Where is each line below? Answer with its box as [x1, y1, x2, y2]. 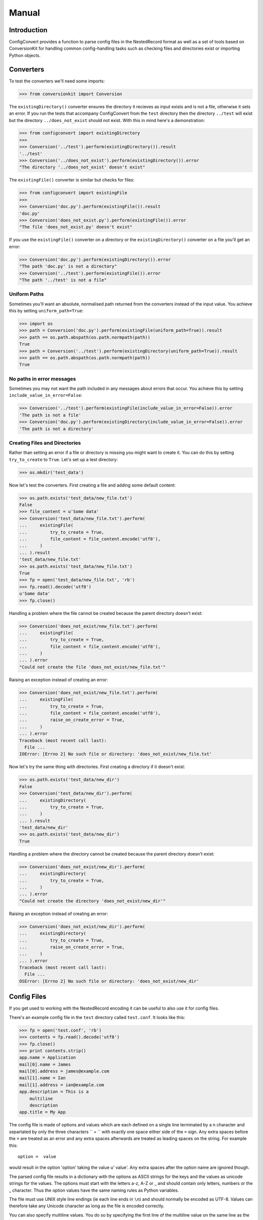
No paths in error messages [9, 375, 76, 382]
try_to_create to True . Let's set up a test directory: [9, 456, 118, 462]
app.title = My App [19, 1109, 66, 1115]
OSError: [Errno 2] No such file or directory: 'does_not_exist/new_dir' [19, 978, 199, 984]
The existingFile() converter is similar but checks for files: [9, 177, 135, 183]
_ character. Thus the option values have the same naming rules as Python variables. [9, 1187, 179, 1193]
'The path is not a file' [19, 412, 81, 418]
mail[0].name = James [19, 1061, 71, 1067]
